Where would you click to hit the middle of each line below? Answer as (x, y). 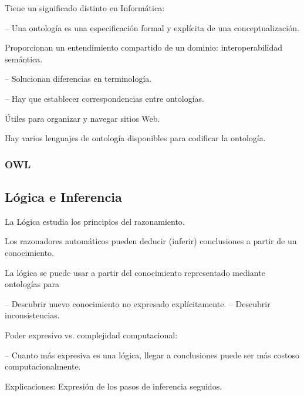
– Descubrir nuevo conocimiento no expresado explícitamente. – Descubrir (138, 303)
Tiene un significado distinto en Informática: (85, 8)
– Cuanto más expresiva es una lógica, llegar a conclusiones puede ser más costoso (152, 355)
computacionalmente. (43, 366)
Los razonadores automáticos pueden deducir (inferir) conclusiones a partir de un (151, 241)
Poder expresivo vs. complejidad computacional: (91, 335)
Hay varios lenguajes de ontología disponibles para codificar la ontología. (135, 138)
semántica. (24, 59)
